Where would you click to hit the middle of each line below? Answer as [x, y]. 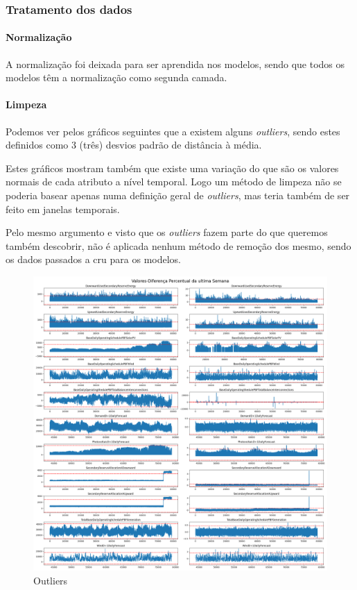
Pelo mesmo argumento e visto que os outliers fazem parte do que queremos [167, 232]
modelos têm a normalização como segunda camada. [116, 77]
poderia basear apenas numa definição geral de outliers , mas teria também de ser [178, 195]
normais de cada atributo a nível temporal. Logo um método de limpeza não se [174, 182]
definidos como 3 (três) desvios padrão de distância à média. [134, 145]
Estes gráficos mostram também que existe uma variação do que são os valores [172, 168]
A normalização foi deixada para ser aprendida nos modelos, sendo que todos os [175, 64]
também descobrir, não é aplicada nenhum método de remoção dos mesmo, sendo [178, 245]
